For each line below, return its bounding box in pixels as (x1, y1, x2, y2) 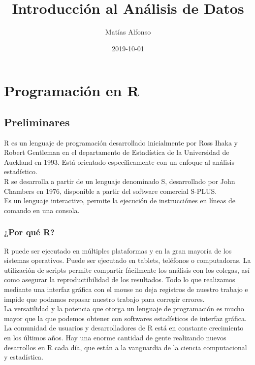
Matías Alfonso (105, 27, 151, 37)
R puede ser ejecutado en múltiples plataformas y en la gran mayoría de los (4, 245, 232, 255)
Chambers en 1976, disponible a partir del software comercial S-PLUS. (4, 185, 217, 196)
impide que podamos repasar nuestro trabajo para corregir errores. (4, 293, 205, 304)
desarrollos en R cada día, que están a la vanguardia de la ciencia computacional (4, 342, 247, 352)
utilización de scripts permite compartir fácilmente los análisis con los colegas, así (4, 264, 250, 275)
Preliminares (4, 114, 70, 129)
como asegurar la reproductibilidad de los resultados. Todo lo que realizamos (4, 274, 235, 285)
